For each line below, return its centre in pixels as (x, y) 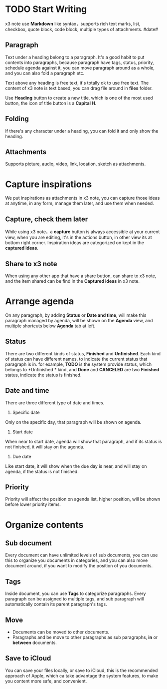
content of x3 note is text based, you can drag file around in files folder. (79, 88)
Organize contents (44, 525)
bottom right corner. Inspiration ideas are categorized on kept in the (75, 243)
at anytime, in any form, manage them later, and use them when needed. (80, 203)
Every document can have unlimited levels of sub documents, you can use (82, 555)
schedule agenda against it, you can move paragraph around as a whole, (80, 68)
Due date (22, 456)
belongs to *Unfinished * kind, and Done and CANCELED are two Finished (82, 369)
